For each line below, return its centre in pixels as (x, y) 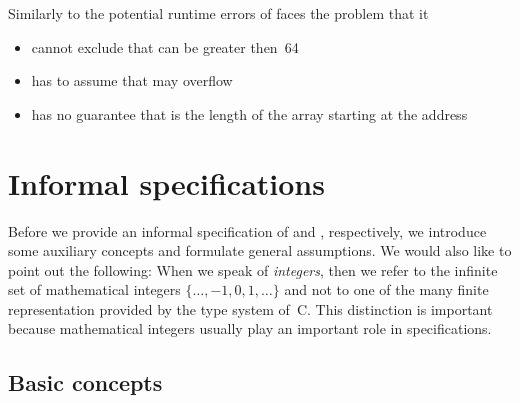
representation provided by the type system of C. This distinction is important (250, 308)
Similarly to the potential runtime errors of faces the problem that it (218, 13)
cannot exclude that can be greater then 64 (165, 46)
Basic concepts (85, 382)
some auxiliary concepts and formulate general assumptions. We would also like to (260, 250)
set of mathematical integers (94, 289)
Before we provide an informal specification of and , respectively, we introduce (247, 230)
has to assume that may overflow (132, 80)
